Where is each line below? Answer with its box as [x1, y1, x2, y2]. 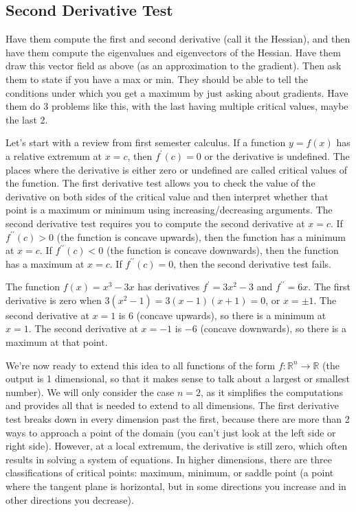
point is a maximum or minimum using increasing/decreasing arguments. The [5, 202, 333, 217]
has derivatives [137, 279, 200, 294]
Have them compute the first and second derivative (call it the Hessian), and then [5, 32, 351, 46]
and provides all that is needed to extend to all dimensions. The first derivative [5, 398, 340, 412]
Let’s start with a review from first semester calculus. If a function [5, 135, 286, 150]
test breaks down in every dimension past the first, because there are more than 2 [5, 412, 350, 426]
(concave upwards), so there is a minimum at [136, 307, 326, 322]
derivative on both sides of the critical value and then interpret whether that [5, 189, 329, 203]
